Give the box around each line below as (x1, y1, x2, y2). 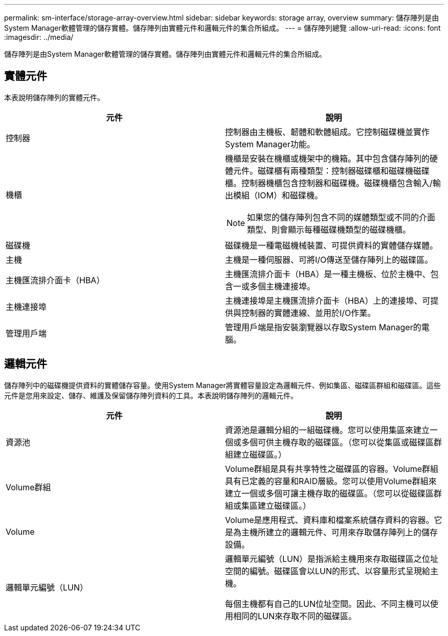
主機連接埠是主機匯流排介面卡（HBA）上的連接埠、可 (225, 295, 431, 306)
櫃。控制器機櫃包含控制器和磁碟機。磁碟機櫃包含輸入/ (225, 177, 433, 188)
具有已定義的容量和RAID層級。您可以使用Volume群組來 (225, 475, 437, 486)
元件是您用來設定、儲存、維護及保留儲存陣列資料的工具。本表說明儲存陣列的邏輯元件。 (4, 391, 298, 400)
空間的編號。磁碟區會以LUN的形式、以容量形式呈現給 (225, 565, 431, 576)
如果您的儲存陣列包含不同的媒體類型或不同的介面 (247, 212, 436, 222)
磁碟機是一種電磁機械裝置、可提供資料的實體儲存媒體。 (225, 240, 438, 251)
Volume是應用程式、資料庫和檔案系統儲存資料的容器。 (225, 514, 434, 525)
